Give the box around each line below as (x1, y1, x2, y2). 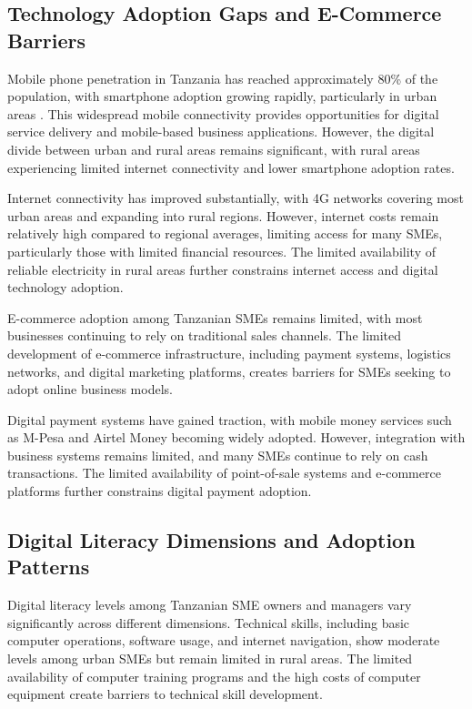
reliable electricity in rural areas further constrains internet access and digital (7, 259, 438, 279)
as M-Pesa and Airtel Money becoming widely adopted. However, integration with (7, 428, 466, 447)
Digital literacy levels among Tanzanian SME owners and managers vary (7, 595, 412, 614)
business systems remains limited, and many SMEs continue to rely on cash (7, 445, 428, 464)
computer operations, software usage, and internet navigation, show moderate (7, 631, 440, 650)
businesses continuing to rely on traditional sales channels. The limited (7, 326, 402, 345)
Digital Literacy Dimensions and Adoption (7, 526, 416, 554)
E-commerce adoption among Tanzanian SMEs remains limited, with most (7, 308, 423, 327)
